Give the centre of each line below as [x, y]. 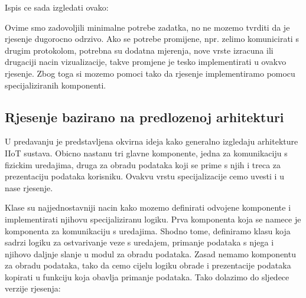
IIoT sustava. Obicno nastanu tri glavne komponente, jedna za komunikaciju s [146, 153]
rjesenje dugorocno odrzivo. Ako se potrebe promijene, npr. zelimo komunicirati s [152, 39]
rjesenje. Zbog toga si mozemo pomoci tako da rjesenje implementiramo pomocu [150, 73]
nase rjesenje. [29, 187]
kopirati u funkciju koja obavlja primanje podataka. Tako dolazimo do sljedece [147, 276]
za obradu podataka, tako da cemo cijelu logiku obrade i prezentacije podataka [148, 265]
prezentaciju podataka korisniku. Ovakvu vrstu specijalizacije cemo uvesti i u [144, 176]
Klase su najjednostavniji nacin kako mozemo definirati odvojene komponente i [148, 207]
